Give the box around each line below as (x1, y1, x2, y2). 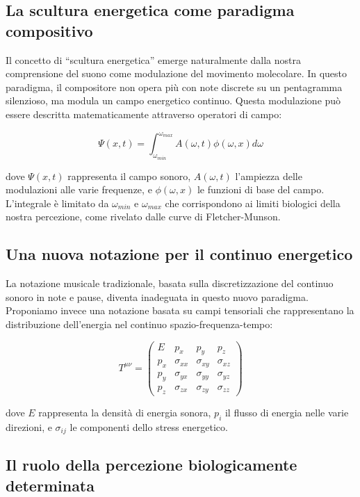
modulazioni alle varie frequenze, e (6, 182, 152, 197)
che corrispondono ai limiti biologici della (165, 195, 341, 210)
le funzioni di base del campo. (197, 182, 325, 197)
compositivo (6, 19, 93, 41)
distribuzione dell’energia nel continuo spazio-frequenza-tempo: (6, 316, 273, 331)
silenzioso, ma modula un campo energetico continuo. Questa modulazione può (6, 93, 341, 108)
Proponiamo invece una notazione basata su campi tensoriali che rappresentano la (6, 303, 354, 318)
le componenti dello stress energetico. (69, 419, 228, 434)
